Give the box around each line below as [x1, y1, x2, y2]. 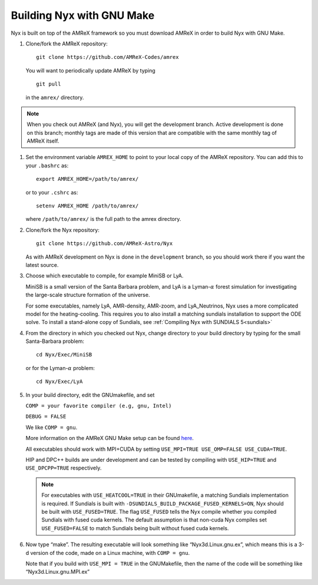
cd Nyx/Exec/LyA [36, 378, 83, 385]
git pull [36, 81, 61, 88]
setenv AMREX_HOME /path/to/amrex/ [36, 203, 139, 209]
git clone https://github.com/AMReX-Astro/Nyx [36, 240, 173, 247]
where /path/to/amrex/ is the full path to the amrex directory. [25, 216, 181, 223]
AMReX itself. [26, 137, 59, 144]
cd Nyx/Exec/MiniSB [36, 351, 92, 358]
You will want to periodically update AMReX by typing [25, 67, 155, 74]
